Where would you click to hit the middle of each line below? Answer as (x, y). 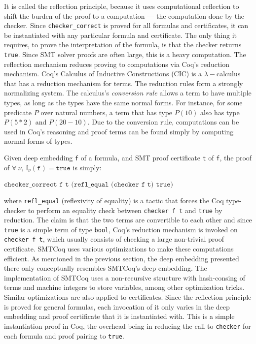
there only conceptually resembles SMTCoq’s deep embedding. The (106, 268)
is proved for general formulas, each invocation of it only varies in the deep (117, 306)
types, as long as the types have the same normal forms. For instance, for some (123, 103)
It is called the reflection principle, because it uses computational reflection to (122, 6)
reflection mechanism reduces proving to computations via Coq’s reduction (117, 64)
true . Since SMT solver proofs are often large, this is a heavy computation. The (125, 54)
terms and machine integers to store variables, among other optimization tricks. (124, 287)
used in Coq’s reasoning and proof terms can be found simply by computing (119, 131)
